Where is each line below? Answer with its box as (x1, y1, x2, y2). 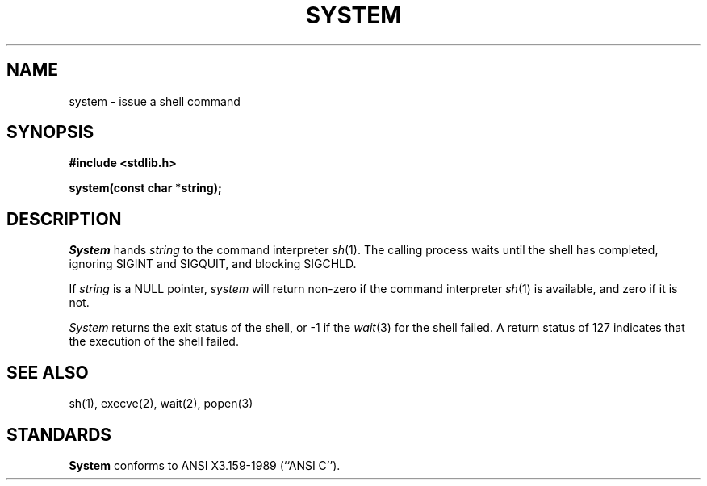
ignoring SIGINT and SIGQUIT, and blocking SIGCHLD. (69, 257, 357, 271)
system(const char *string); (69, 181, 222, 195)
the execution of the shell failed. (69, 334, 239, 349)
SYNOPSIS (6, 122, 94, 143)
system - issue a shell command (69, 94, 241, 108)
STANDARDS (6, 424, 112, 445)
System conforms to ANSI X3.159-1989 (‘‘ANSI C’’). (69, 458, 341, 472)
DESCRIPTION (6, 208, 122, 229)
